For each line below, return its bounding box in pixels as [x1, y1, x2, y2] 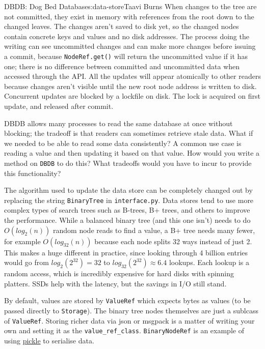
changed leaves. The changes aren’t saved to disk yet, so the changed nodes [4, 21, 239, 32]
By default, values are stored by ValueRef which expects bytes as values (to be [4, 295, 251, 306]
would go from [4, 257, 49, 268]
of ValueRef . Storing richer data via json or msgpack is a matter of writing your [4, 315, 255, 326]
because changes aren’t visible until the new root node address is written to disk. [4, 80, 257, 91]
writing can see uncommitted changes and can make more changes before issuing [4, 41, 256, 51]
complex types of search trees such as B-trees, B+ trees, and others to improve [4, 205, 250, 215]
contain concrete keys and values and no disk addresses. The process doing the [4, 31, 249, 41]
